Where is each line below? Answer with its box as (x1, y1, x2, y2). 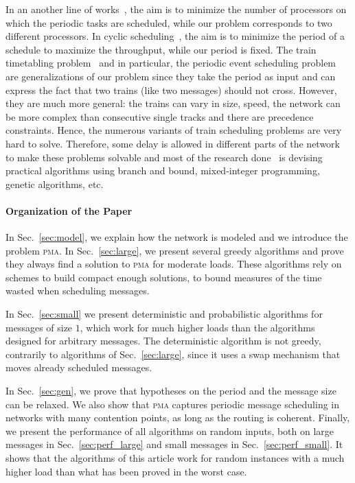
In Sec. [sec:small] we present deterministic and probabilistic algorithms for (5, 307, 323, 321)
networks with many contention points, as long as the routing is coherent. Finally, (5, 410, 350, 425)
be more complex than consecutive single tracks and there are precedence (5, 109, 314, 123)
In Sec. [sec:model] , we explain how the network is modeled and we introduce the (5, 230, 348, 244)
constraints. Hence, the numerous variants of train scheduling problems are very (5, 123, 342, 137)
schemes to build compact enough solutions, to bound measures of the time (5, 270, 322, 284)
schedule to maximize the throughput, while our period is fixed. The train (5, 42, 317, 56)
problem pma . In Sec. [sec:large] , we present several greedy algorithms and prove (5, 243, 344, 257)
